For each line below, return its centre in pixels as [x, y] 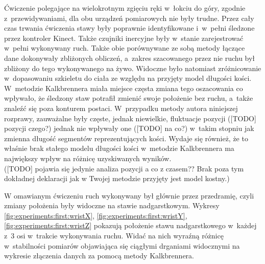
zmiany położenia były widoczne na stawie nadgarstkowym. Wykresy [112, 205]
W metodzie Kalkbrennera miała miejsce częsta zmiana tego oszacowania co [124, 88]
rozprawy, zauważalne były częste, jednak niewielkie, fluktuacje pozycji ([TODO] [130, 118]
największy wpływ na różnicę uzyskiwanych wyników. [88, 158]
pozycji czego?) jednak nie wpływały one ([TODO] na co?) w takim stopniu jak [129, 128]
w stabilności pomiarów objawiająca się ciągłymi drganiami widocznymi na [122, 245]
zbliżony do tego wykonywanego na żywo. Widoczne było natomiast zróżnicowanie [133, 68]
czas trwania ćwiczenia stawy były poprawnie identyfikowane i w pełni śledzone [129, 28]
